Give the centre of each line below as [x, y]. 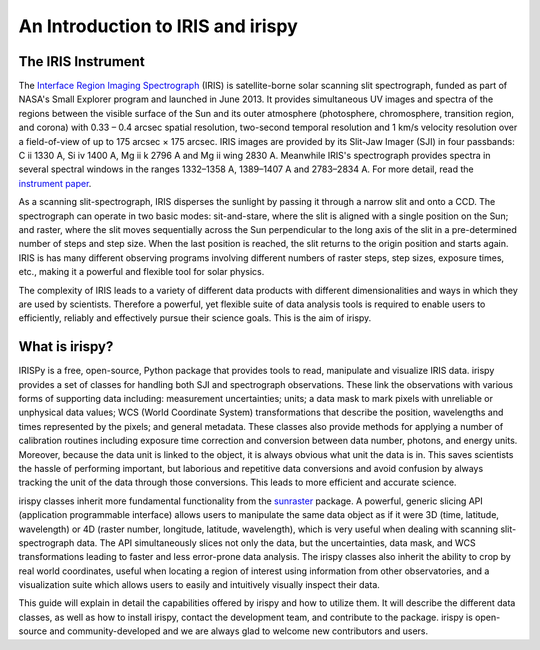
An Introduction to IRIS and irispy [158, 26]
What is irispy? [66, 346]
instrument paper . [55, 183]
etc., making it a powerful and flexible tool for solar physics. [141, 272]
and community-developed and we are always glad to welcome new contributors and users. [239, 631]
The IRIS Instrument [81, 61]
